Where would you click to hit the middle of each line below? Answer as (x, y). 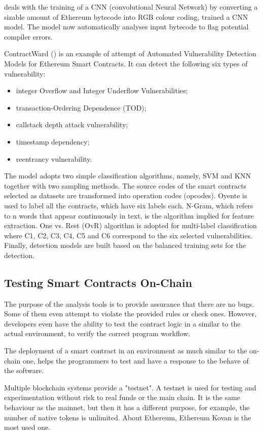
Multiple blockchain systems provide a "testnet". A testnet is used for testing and (130, 387)
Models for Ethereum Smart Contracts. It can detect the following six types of (126, 63)
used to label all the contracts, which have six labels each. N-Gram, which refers (129, 205)
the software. (24, 370)
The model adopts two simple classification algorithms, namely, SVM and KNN (127, 176)
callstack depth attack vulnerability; (72, 124)
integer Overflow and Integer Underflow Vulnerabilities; (102, 91)
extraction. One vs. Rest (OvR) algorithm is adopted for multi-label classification (130, 225)
